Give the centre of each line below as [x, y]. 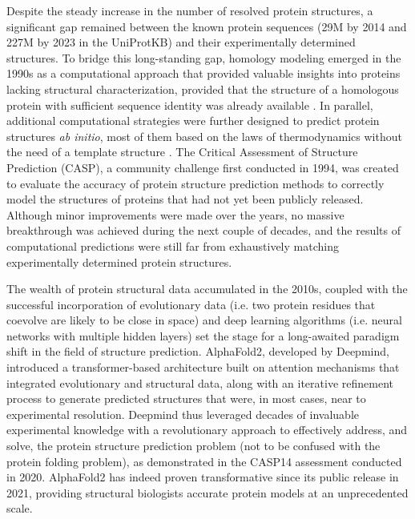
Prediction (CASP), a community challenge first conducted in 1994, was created [203, 167]
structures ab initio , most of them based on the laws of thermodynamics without [204, 136]
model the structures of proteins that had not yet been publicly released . [185, 199]
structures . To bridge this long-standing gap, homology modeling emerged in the [204, 57]
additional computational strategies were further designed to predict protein [193, 121]
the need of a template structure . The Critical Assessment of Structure [182, 152]
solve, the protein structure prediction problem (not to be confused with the [193, 446]
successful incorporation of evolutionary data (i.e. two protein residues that [191, 304]
